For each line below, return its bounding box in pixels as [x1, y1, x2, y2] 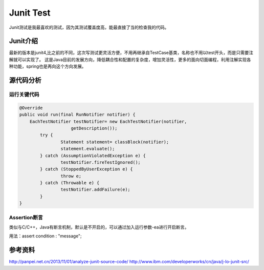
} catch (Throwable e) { [40, 180, 100, 186]
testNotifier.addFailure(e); [60, 187, 131, 193]
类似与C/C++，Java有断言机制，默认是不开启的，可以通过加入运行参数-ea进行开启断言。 [9, 224, 189, 230]
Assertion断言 [9, 214, 44, 221]
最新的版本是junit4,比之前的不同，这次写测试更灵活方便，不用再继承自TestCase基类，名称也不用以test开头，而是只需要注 [9, 50, 254, 56]
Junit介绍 [9, 37, 38, 45]
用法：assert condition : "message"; [9, 233, 82, 239]
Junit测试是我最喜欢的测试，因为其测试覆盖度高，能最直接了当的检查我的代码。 [9, 24, 169, 30]
